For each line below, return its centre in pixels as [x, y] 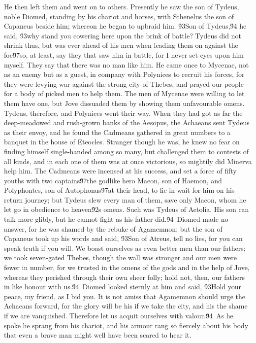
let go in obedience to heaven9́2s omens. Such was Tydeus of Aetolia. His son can [127, 209]
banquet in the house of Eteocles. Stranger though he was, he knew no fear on [122, 142]
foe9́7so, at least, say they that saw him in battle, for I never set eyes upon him [124, 54]
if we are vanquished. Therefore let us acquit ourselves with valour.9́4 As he [119, 315]
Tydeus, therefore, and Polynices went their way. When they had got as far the [123, 113]
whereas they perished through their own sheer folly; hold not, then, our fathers [125, 277]
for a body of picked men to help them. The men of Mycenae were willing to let [124, 93]
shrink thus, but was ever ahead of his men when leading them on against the [121, 45]
